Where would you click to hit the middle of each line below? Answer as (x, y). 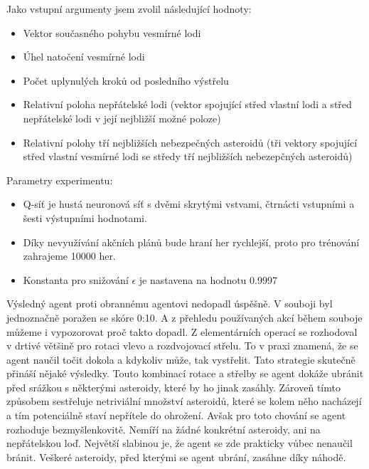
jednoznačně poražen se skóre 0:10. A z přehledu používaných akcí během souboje (184, 317)
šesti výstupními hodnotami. (85, 217)
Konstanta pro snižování (76, 279)
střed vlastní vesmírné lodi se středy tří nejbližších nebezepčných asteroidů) (188, 156)
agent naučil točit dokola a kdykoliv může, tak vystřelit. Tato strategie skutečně (181, 359)
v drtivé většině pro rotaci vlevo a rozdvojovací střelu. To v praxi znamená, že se (182, 346)
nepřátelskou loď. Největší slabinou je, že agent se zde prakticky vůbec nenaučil (180, 443)
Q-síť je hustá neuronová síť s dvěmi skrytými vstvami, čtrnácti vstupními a (189, 204)
